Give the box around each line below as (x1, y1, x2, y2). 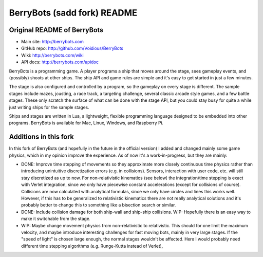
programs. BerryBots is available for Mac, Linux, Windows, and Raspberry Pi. (9, 120, 164, 126)
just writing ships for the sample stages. (9, 104, 90, 110)
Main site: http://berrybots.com (21, 39, 84, 45)
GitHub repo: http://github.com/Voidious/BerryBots (21, 45, 124, 51)
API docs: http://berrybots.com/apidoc (21, 59, 99, 65)
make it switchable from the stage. (21, 216, 91, 221)
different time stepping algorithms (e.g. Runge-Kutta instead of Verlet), (21, 243, 163, 249)
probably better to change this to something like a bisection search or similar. (21, 202, 176, 208)
